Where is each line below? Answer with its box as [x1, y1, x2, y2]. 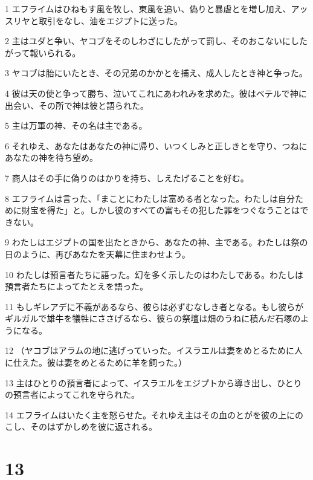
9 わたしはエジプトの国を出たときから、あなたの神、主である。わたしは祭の [5, 236, 308, 248]
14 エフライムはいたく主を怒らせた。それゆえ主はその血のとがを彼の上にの [5, 408, 304, 421]
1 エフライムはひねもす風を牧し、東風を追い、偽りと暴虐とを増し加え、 [5, 2, 291, 15]
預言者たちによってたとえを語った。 [5, 280, 148, 293]
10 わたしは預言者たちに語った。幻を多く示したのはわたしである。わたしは [5, 268, 304, 281]
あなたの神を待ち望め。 [5, 151, 98, 164]
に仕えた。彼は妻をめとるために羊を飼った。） [5, 356, 187, 369]
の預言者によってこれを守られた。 [5, 388, 140, 401]
